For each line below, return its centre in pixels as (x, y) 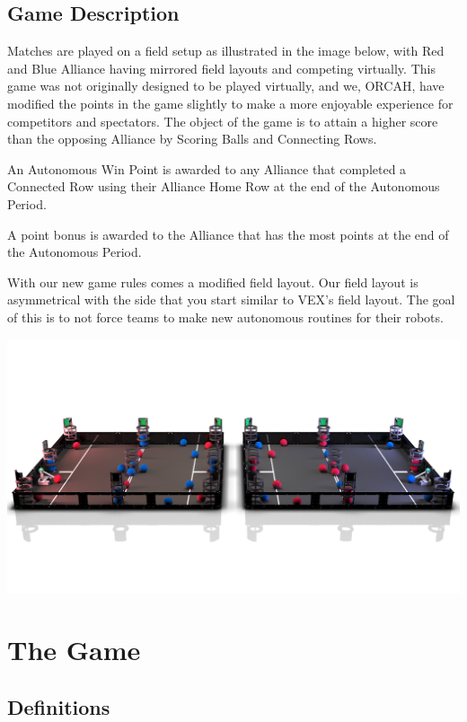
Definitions (59, 706)
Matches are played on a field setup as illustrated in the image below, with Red (226, 51)
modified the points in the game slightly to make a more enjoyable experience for (230, 103)
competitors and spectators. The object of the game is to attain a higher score (223, 121)
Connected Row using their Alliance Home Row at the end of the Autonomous (224, 186)
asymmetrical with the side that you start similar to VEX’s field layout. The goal (231, 299)
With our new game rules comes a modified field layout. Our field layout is (213, 282)
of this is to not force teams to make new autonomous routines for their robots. (225, 317)
